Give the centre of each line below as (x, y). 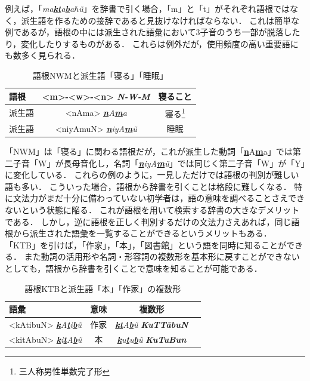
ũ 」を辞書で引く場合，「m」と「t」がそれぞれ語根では (184, 8)
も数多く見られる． (42, 55)
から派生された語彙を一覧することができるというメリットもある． (142, 233)
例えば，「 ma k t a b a (40, 8)
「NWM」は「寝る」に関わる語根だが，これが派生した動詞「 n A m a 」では (149, 151)
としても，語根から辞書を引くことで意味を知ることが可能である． (134, 268)
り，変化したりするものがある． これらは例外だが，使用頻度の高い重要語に (152, 43)
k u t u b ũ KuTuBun (152, 339)
